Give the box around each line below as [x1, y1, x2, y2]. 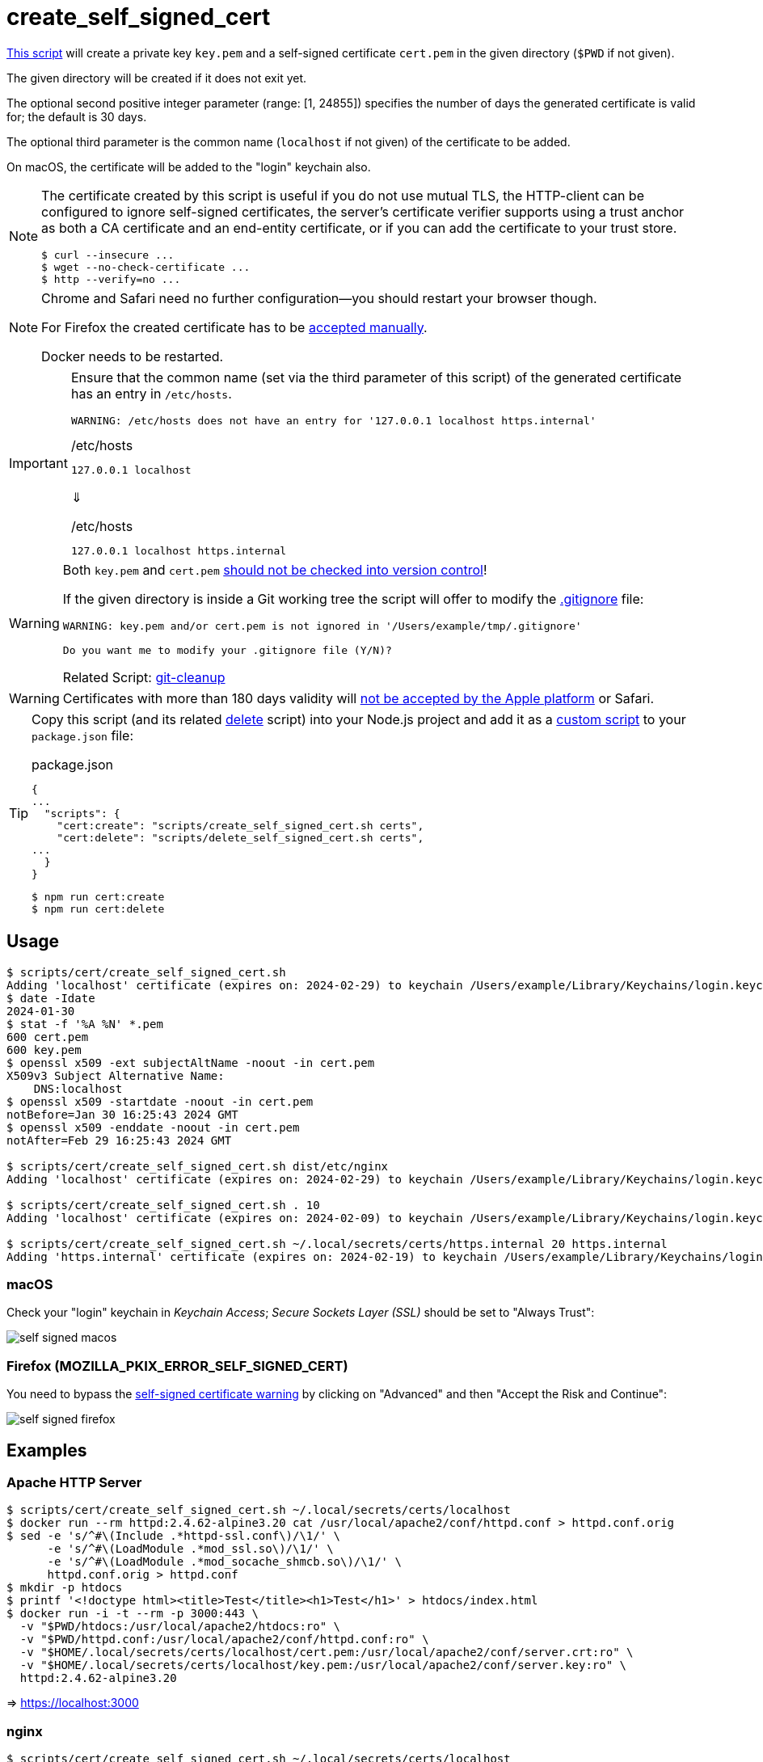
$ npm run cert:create [32, 890, 165, 903]
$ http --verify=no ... [41, 272, 181, 285]
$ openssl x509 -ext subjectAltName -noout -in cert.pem [6, 1056, 375, 1069]
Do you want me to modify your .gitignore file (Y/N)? [62, 643, 392, 656]
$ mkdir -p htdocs [6, 1581, 123, 1595]
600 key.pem [6, 1043, 82, 1056]
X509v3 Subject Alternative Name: [6, 1069, 225, 1082]
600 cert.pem [6, 1030, 89, 1043]
